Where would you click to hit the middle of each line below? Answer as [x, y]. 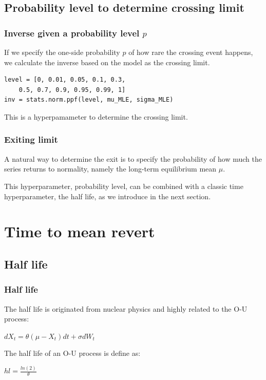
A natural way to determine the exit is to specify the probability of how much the [133, 158]
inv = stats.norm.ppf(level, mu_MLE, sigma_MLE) [89, 100]
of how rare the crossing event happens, [191, 52]
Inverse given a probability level [72, 33]
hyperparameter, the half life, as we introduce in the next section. [108, 196]
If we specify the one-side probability [62, 52]
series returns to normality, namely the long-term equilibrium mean [110, 169]
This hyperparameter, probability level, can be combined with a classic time [124, 186]
